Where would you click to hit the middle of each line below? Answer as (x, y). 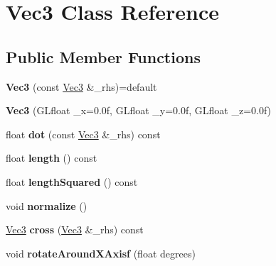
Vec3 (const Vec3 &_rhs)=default (81, 86)
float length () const (52, 158)
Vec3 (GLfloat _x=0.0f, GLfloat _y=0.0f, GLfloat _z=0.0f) (139, 110)
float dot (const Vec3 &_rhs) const (83, 134)
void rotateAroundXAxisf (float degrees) (101, 253)
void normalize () (47, 205)
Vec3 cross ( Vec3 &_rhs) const (75, 229)
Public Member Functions (103, 56)
